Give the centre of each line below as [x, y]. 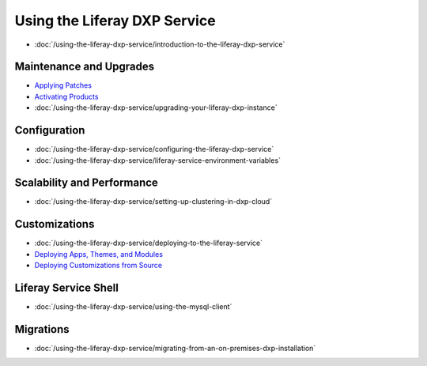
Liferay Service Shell [66, 287]
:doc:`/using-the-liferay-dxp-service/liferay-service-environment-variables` [157, 160]
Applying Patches [63, 85]
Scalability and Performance [86, 183]
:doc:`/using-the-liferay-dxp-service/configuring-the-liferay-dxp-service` [154, 149]
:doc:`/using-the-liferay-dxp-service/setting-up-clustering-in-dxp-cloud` [153, 202]
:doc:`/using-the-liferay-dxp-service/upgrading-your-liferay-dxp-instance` [156, 108]
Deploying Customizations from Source [98, 266]
